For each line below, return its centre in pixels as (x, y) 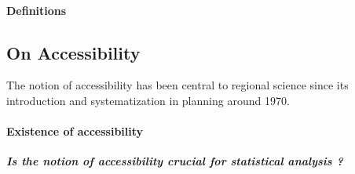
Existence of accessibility (75, 131)
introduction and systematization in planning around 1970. (148, 100)
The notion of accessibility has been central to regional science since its (177, 85)
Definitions (37, 10)
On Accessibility (73, 52)
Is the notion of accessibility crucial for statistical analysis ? (175, 161)
